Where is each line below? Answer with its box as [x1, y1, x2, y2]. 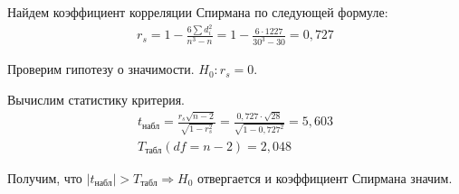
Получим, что [7, 169, 82, 188]
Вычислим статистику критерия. [7, 89, 185, 108]
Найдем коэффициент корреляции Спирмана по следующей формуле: [7, 3, 388, 21]
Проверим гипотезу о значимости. [7, 60, 195, 79]
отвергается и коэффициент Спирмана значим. [197, 169, 453, 188]
